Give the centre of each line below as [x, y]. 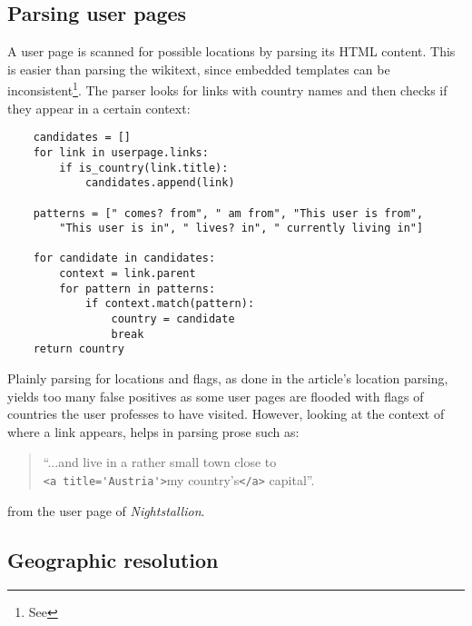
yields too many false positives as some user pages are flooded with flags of [216, 396]
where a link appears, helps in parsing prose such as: [153, 431]
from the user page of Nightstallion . [106, 510]
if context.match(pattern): [170, 304]
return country [79, 349]
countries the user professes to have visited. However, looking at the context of [226, 414]
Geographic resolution [113, 559]
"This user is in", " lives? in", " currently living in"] [241, 229]
